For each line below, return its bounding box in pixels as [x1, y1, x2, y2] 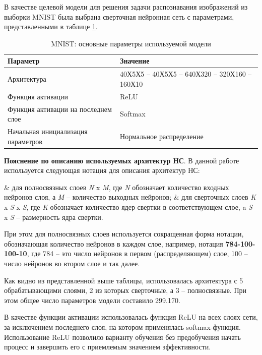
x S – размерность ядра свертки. [4, 211, 103, 222]
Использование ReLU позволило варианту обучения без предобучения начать [4, 331, 241, 342]
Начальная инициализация [8, 126, 88, 136]
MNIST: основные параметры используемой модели [51, 38, 211, 48]
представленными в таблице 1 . [4, 21, 98, 32]
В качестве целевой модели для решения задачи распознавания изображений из [4, 2, 248, 12]
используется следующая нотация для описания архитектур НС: [4, 165, 200, 175]
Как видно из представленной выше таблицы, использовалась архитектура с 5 [4, 275, 243, 285]
